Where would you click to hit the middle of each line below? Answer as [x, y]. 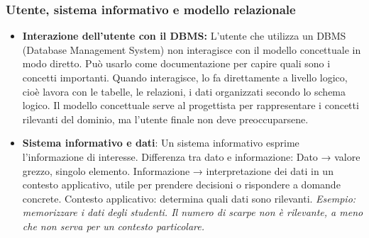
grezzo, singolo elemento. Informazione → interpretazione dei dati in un [178, 170]
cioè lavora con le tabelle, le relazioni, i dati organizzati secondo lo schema [184, 91]
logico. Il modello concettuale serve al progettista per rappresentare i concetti [191, 105]
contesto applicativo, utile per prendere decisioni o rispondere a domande [181, 185]
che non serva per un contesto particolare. [113, 226]
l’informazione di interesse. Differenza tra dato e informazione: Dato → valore [191, 156]
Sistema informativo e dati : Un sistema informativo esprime [161, 143]
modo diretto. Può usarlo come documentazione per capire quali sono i [176, 63]
